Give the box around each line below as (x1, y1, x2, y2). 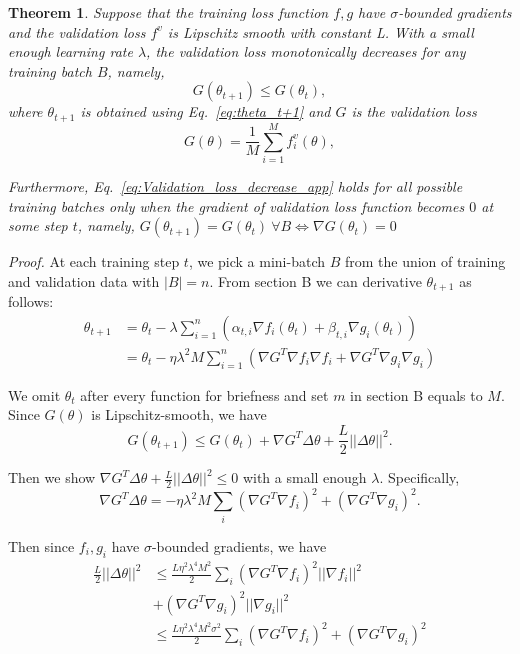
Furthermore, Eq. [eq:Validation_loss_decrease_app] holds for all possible (8, 175, 463, 196)
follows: (8, 291, 54, 312)
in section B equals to (350, 384, 483, 405)
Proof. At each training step (8, 251, 180, 272)
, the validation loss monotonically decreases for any (146, 41, 466, 62)
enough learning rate (8, 41, 133, 62)
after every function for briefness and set (80, 384, 329, 405)
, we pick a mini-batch (188, 251, 325, 272)
